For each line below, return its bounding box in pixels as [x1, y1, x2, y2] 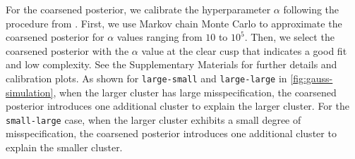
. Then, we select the [244, 30, 335, 44]
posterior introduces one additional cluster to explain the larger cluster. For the [6, 98, 349, 113]
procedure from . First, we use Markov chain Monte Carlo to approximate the [6, 15, 342, 30]
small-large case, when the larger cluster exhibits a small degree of [6, 112, 301, 127]
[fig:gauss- [290, 70, 333, 85]
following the [283, 2, 339, 16]
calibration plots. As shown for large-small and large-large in [6, 70, 287, 85]
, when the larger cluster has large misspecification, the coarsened [53, 84, 337, 99]
